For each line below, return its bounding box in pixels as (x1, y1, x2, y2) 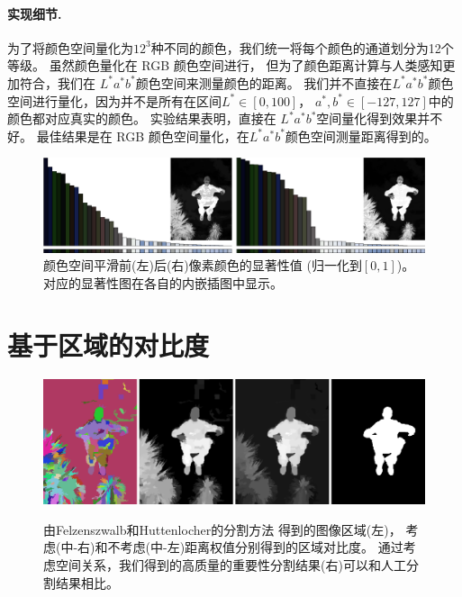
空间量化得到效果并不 (316, 109, 443, 128)
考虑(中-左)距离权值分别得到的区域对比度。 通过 (120, 538, 403, 556)
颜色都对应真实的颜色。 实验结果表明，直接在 (7, 109, 276, 128)
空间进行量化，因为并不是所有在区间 (7, 91, 222, 110)
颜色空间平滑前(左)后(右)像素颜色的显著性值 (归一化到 (43, 256, 362, 275)
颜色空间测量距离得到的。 (285, 126, 437, 145)
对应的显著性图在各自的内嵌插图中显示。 (43, 273, 283, 292)
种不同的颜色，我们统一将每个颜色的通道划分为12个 (150, 38, 454, 57)
